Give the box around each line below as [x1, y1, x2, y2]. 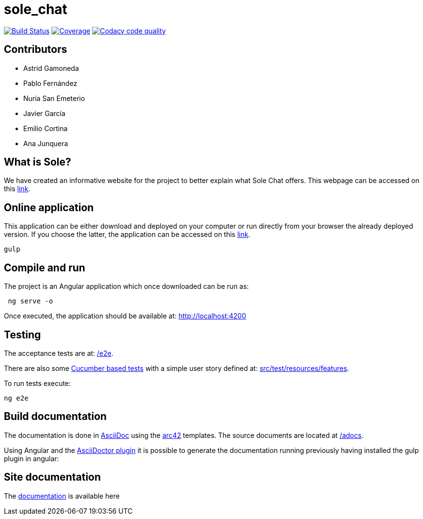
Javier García [23, 109, 65, 117]
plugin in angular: [4, 454, 59, 463]
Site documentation [4, 471, 101, 484]
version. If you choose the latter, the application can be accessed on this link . [4, 230, 251, 239]
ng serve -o [8, 297, 53, 305]
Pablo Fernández [23, 79, 78, 87]
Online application [4, 201, 94, 214]
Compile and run [4, 261, 85, 274]
